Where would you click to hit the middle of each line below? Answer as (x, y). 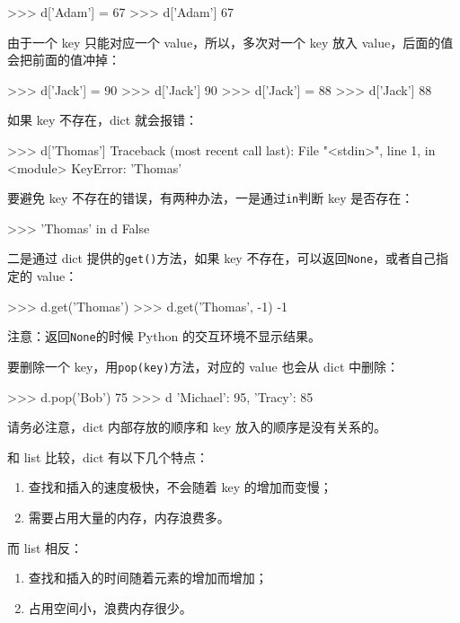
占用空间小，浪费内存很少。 (110, 607)
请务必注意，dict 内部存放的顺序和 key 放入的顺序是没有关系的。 (197, 427)
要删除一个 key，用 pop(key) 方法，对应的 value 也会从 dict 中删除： (203, 366)
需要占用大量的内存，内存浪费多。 (129, 517)
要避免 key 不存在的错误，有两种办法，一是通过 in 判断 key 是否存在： (211, 198)
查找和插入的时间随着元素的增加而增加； (148, 578)
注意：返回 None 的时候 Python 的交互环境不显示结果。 (164, 336)
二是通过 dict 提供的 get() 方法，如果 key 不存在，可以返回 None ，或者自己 (222, 258)
